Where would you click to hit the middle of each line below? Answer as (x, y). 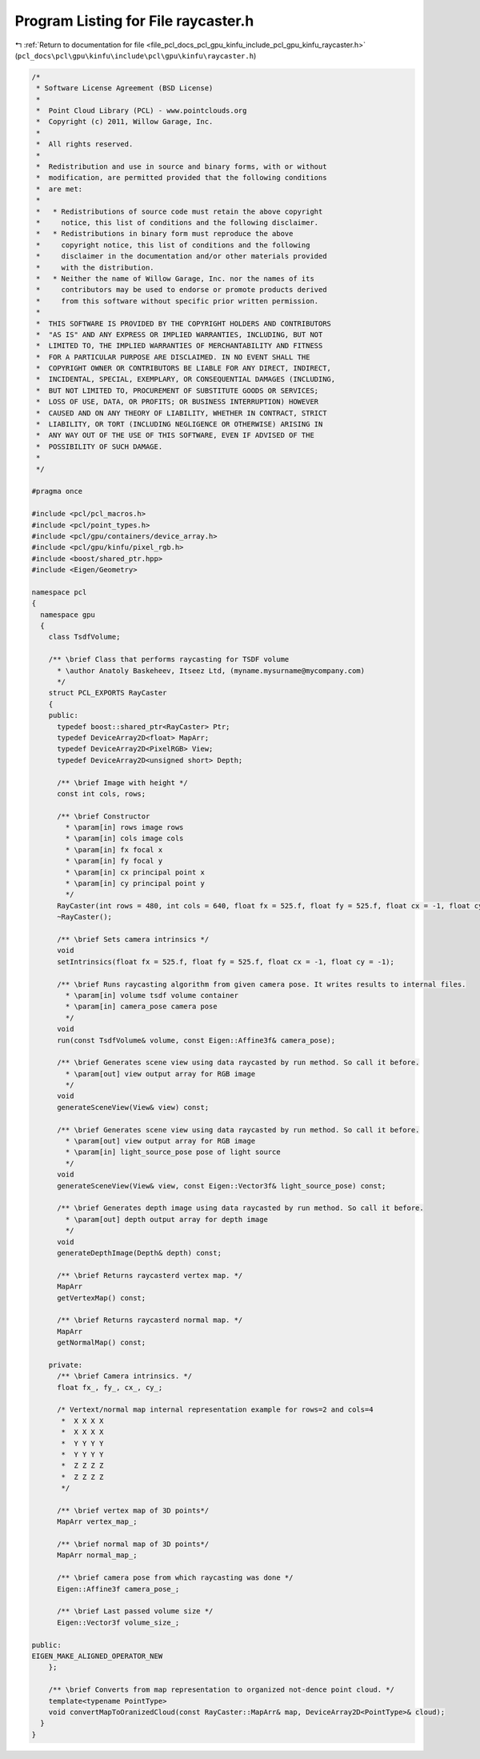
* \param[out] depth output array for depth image (166, 1219)
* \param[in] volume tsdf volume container (152, 995)
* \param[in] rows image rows (124, 827)
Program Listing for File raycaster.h (134, 21)
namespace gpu (68, 615)
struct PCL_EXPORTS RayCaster (108, 693)
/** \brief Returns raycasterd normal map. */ (150, 1320)
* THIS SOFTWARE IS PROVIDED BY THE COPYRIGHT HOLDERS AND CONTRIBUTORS (184, 323)
